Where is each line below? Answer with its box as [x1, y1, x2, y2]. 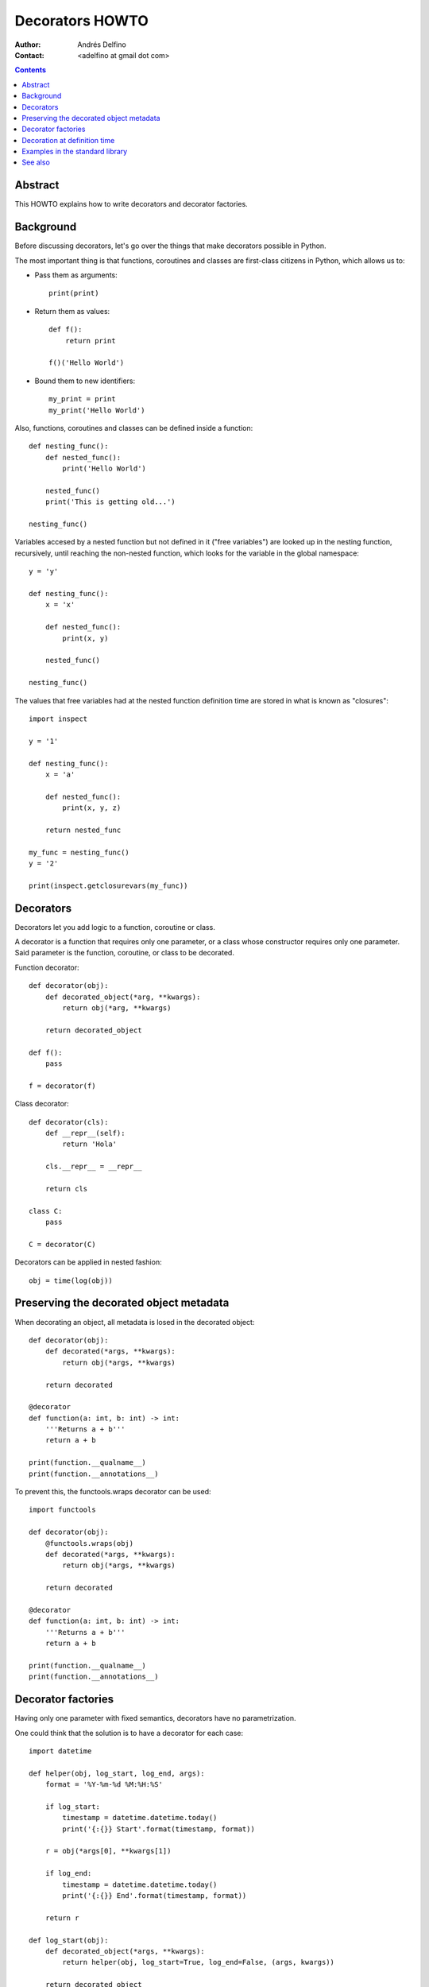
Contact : [14, 50, 45, 60]
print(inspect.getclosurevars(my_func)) [29, 881, 188, 890]
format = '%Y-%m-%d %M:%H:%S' [44, 1780, 163, 1789]
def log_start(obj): [29, 1935, 109, 1945]
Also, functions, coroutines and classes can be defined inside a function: [14, 423, 253, 432]
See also [21, 157, 51, 167]
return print [64, 336, 116, 345]
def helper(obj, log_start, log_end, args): [29, 1768, 206, 1778]
